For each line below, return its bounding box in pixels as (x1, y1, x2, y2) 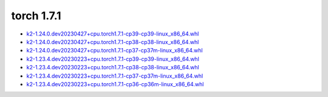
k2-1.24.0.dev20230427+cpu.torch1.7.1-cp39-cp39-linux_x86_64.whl (26, 30, 199, 37)
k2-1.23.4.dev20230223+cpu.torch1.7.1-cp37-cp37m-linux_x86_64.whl (26, 72, 203, 80)
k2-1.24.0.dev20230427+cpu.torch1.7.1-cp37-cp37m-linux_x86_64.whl (26, 47, 203, 54)
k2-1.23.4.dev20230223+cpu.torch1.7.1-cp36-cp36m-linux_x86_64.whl (26, 80, 204, 87)
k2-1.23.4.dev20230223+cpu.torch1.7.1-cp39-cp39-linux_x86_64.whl (26, 55, 200, 63)
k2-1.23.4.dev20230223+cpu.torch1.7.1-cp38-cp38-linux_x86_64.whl (26, 64, 200, 71)
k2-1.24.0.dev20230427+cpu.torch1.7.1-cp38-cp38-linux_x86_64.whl (26, 38, 199, 45)
